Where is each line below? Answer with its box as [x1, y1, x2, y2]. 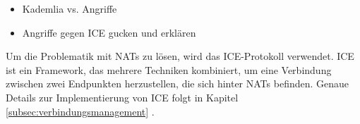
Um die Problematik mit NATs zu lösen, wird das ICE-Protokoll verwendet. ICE [6, 49, 354, 63]
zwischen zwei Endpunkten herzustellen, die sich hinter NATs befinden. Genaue [6, 76, 349, 91]
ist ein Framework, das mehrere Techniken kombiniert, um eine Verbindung [6, 62, 332, 77]
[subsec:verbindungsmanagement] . [6, 104, 155, 118]
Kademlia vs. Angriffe [22, 1, 117, 15]
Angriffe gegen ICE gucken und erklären [22, 25, 196, 39]
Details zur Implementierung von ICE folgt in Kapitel [6, 89, 239, 104]
